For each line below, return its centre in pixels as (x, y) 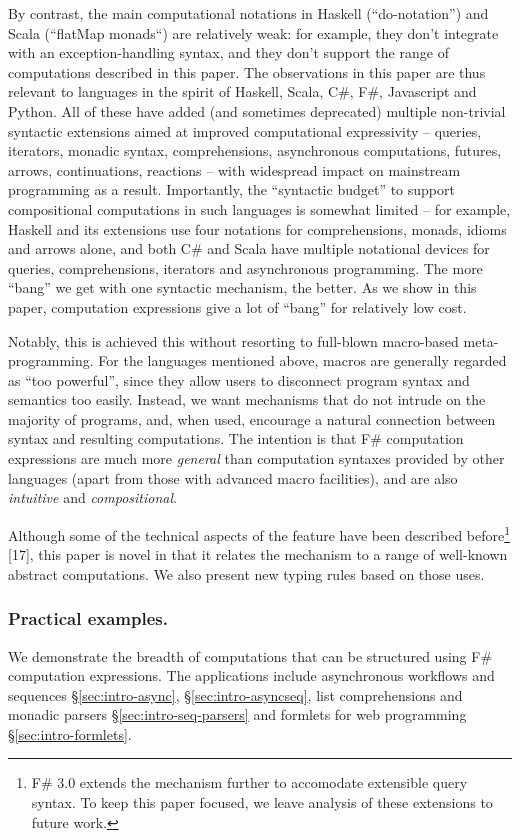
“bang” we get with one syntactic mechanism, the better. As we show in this (242, 287)
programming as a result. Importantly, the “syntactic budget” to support (231, 189)
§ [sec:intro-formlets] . (70, 733)
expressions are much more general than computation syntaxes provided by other (256, 458)
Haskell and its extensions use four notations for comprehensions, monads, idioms (257, 228)
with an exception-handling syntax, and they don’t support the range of (228, 52)
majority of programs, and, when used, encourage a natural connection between (252, 418)
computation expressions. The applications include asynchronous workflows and (251, 675)
